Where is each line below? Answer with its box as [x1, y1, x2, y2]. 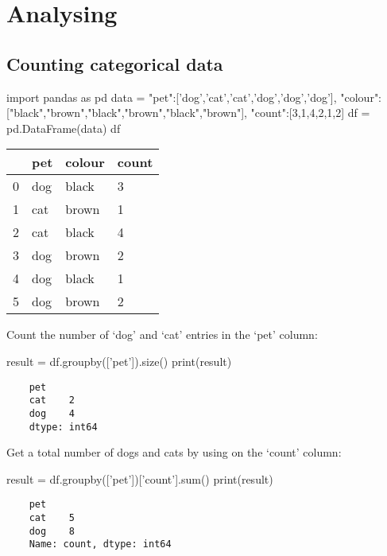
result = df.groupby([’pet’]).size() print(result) [6, 352, 232, 369]
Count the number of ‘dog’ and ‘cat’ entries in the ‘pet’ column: [6, 326, 318, 343]
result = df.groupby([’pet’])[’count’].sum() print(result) [6, 470, 273, 487]
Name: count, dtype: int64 [29, 539, 172, 550]
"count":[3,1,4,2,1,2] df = [250, 104, 370, 121]
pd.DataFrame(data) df [6, 119, 121, 136]
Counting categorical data [6, 51, 223, 76]
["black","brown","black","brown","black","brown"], [6, 104, 247, 121]
